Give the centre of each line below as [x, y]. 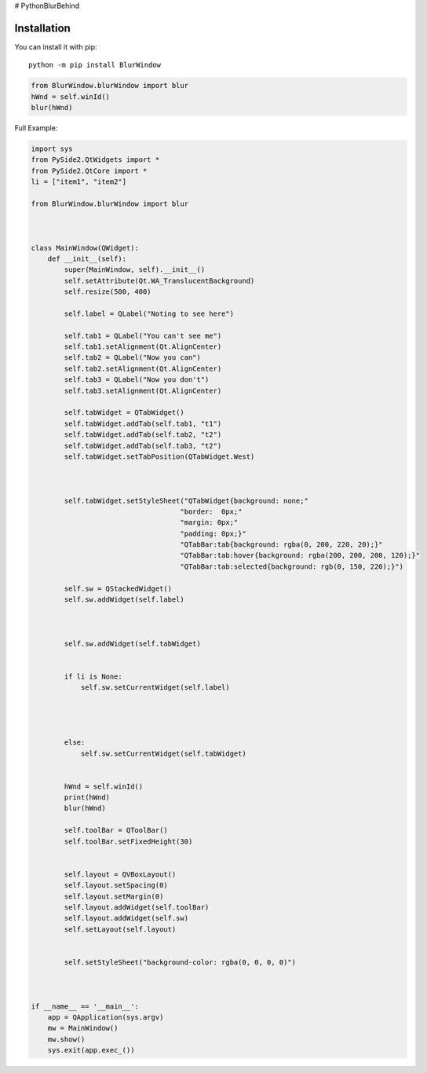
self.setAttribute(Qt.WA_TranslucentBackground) [159, 280]
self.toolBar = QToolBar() [116, 830]
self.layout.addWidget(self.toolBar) [137, 907]
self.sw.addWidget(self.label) [124, 600]
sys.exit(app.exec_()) [91, 1050]
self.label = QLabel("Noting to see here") [149, 313]
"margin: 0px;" [209, 523]
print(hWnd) [87, 798]
